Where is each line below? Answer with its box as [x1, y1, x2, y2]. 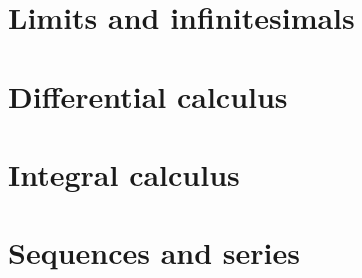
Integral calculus [8, 153, 240, 194]
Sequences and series [8, 232, 300, 273]
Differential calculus [8, 75, 288, 116]
